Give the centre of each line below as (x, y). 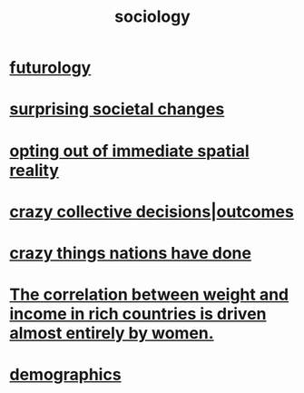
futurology (50, 68)
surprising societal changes (117, 109)
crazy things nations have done (131, 253)
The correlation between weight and (149, 295)
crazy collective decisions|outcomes (152, 211)
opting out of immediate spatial (129, 151)
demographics (65, 375)
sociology (152, 17)
